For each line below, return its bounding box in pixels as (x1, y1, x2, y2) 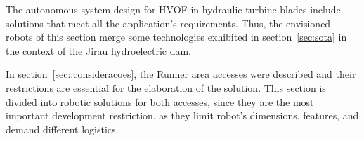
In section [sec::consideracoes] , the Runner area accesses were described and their (6, 67, 356, 81)
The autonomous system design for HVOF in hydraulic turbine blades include (6, 2, 341, 16)
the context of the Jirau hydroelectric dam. (6, 43, 191, 58)
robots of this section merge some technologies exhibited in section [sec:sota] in (6, 29, 347, 44)
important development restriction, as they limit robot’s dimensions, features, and (6, 108, 359, 123)
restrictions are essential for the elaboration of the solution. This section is (6, 80, 326, 95)
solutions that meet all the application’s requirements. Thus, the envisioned (6, 15, 331, 30)
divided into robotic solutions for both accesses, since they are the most (6, 94, 314, 109)
